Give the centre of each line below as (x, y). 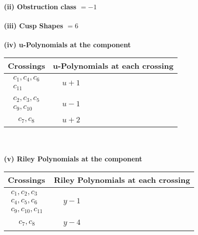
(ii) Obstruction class (40, 6)
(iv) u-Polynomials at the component (68, 45)
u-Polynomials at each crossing (113, 65)
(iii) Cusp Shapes (34, 26)
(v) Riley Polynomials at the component (73, 159)
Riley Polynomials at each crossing (122, 180)
